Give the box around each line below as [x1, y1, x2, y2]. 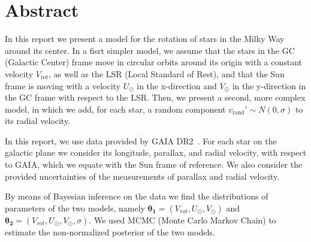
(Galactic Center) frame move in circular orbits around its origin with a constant [5, 56, 303, 68]
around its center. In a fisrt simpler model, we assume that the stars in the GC [5, 44, 295, 56]
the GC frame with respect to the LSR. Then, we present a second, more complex [5, 91, 306, 104]
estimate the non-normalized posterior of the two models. [5, 225, 215, 238]
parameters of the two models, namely [5, 201, 145, 214]
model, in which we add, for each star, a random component [5, 102, 226, 115]
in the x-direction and [137, 79, 217, 92]
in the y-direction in [232, 79, 306, 92]
